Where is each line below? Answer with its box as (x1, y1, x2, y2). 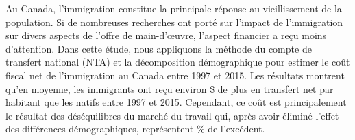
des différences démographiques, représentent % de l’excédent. (5, 122, 265, 136)
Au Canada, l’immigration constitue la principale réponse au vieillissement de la (5, 1, 342, 15)
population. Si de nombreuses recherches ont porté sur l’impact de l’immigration (5, 14, 343, 29)
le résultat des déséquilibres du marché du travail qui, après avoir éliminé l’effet (5, 108, 339, 122)
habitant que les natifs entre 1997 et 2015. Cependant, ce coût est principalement (5, 95, 347, 109)
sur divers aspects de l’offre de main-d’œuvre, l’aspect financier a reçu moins (5, 28, 327, 42)
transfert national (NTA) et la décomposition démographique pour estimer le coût (5, 55, 350, 69)
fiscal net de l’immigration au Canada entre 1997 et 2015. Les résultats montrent (5, 68, 345, 82)
